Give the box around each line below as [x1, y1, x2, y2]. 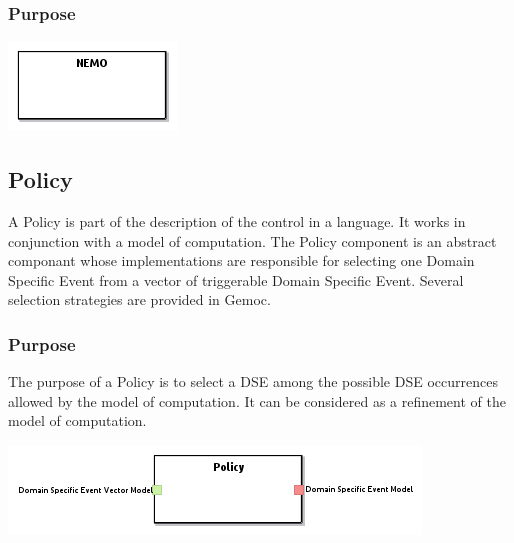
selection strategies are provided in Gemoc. [8, 289, 271, 310]
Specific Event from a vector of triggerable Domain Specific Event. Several [8, 269, 464, 290]
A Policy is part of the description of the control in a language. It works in [8, 211, 466, 232]
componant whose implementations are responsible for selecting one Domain [8, 250, 475, 271]
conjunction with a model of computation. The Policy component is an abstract [8, 230, 497, 251]
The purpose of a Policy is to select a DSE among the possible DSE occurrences [8, 371, 498, 392]
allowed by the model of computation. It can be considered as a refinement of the [8, 390, 506, 411]
